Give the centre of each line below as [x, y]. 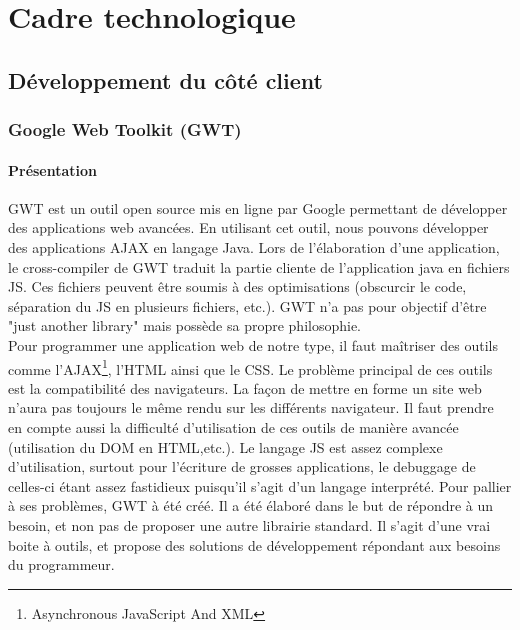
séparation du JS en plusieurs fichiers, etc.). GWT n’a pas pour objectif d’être [247, 305]
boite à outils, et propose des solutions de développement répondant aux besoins [254, 544]
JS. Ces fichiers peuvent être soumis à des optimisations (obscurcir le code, [237, 286]
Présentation [53, 169]
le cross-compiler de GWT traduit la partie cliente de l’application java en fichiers [259, 266]
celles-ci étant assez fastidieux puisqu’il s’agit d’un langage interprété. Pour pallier [260, 485]
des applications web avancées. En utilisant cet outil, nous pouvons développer [248, 227]
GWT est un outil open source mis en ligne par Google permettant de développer [258, 207]
